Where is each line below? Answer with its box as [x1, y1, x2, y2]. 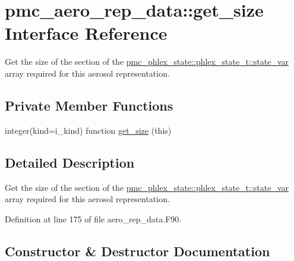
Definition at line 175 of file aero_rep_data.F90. [5, 212, 182, 225]
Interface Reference [5, 21, 167, 45]
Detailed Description [5, 153, 135, 171]
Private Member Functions [5, 96, 173, 114]
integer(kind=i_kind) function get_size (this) [5, 124, 172, 136]
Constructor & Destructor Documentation [5, 241, 270, 260]
